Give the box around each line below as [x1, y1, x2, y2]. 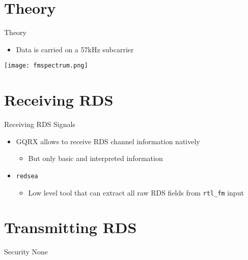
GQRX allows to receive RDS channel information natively [16, 136, 200, 146]
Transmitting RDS [4, 217, 137, 238]
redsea [16, 172, 38, 180]
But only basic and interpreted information [28, 153, 163, 164]
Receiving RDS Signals [4, 119, 75, 129]
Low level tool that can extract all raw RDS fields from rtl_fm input [28, 187, 244, 198]
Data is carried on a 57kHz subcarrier [16, 44, 134, 54]
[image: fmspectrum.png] [4, 62, 88, 70]
